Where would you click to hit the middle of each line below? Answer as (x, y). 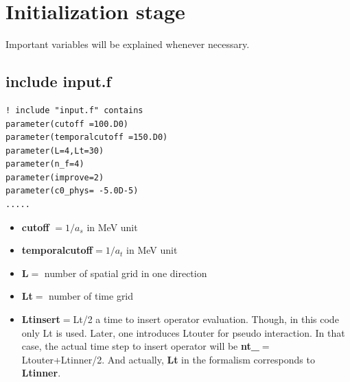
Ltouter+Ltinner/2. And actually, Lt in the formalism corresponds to (168, 359)
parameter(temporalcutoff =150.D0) (87, 138)
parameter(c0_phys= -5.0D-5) (72, 191)
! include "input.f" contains (74, 110)
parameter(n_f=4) (45, 164)
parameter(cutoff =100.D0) (67, 124)
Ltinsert (41, 319)
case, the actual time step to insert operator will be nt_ (140, 346)
